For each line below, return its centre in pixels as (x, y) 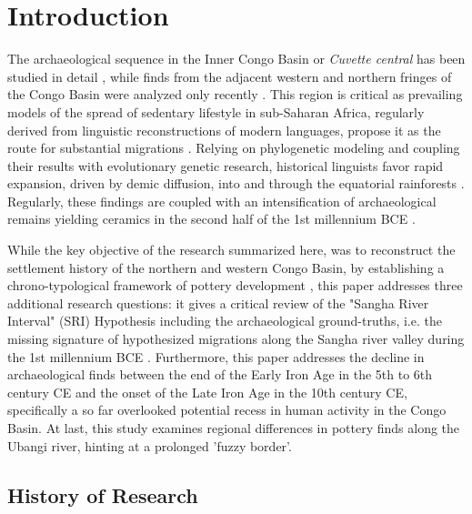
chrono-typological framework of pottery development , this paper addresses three (235, 285)
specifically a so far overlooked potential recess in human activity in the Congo (227, 410)
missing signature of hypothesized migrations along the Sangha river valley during (236, 339)
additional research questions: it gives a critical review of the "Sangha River (218, 302)
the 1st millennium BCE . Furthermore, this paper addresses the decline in (216, 356)
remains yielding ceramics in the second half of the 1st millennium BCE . (211, 219)
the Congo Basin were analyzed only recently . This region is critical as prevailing (235, 94)
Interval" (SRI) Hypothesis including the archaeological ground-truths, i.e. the (225, 321)
